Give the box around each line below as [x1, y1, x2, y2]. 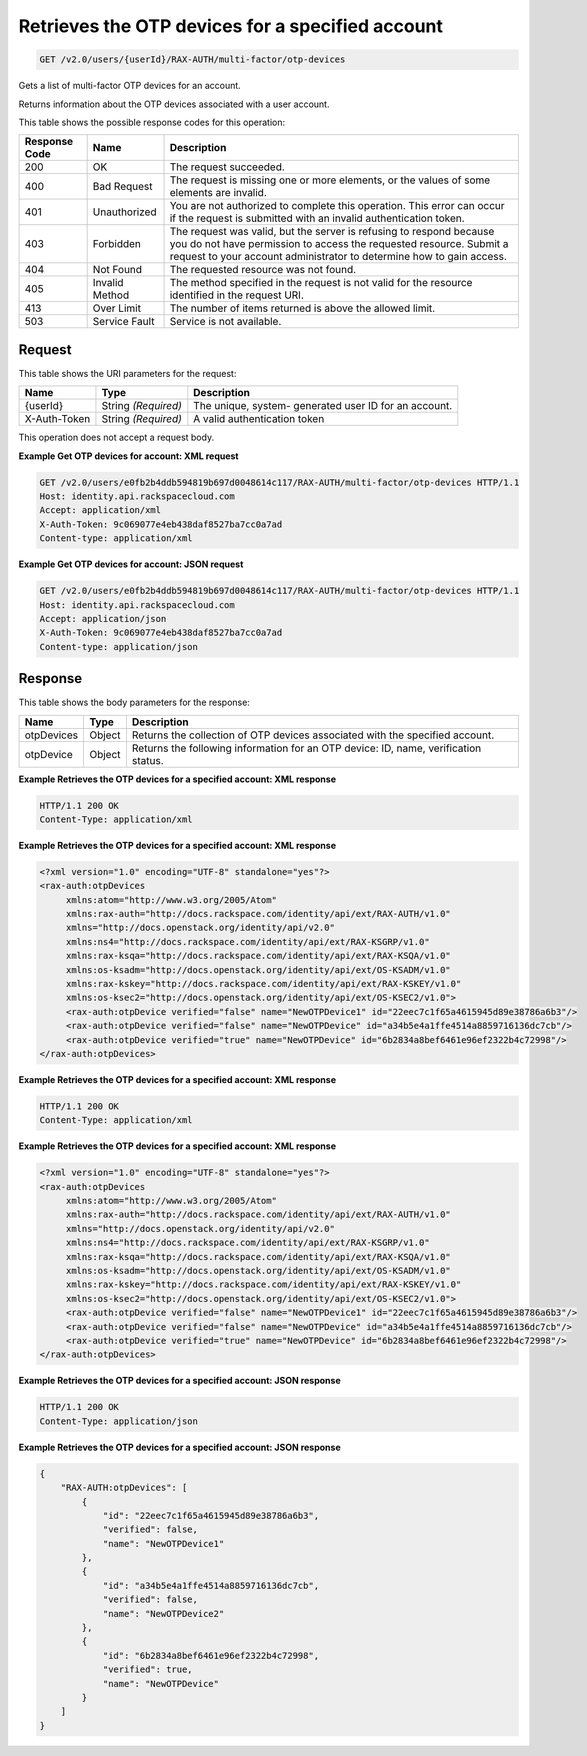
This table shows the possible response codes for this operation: [18, 116, 286, 128]
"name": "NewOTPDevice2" [102, 1608, 225, 1619]
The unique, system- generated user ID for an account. [193, 399, 453, 413]
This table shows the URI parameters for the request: [18, 367, 237, 379]
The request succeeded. [169, 160, 285, 174]
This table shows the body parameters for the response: [18, 696, 250, 709]
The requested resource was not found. [169, 263, 357, 277]
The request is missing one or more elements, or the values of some [169, 173, 491, 187]
